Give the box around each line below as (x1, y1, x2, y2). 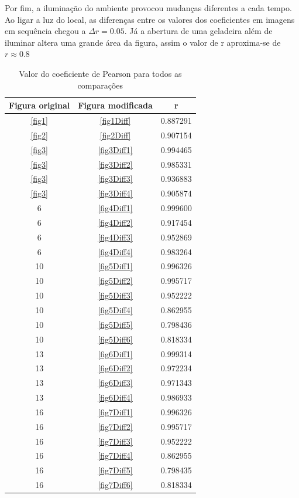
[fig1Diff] (99, 114, 131, 126)
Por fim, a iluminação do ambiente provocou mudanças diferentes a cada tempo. (5, 2, 292, 13)
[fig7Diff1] (98, 405, 133, 418)
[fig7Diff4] (98, 449, 133, 462)
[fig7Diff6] (98, 479, 133, 491)
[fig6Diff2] (98, 362, 133, 374)
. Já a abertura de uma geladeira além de (124, 25, 273, 37)
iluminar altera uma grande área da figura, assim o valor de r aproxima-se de (5, 36, 281, 48)
